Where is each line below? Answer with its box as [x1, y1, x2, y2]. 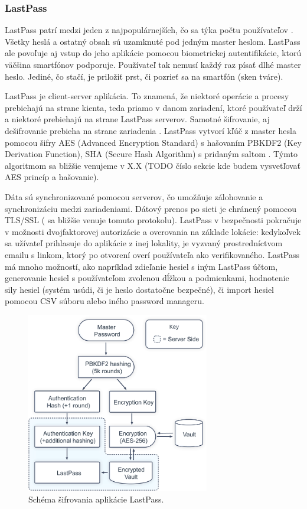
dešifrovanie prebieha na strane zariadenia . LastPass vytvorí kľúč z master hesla [5, 124, 296, 136]
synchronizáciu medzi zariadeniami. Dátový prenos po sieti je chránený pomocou [5, 202, 297, 214]
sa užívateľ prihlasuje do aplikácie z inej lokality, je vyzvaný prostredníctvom [5, 237, 283, 249]
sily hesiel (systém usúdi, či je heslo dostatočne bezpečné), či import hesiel [5, 283, 274, 295]
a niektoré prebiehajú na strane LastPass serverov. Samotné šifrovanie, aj [5, 113, 270, 125]
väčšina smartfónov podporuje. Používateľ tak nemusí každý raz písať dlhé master [5, 58, 301, 70]
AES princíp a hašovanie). [5, 171, 99, 183]
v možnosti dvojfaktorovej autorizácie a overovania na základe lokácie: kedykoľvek [5, 225, 301, 237]
